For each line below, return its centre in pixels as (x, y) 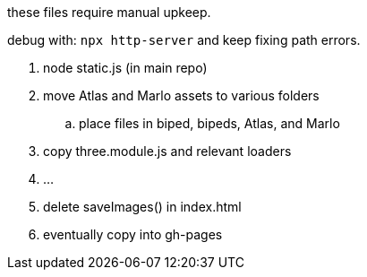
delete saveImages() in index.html (142, 207)
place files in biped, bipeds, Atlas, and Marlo (209, 123)
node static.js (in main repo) (125, 68)
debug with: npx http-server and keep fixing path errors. (184, 40)
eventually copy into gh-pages (133, 234)
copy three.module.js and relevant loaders (167, 151)
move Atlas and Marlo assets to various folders (181, 95)
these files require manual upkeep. (109, 12)
